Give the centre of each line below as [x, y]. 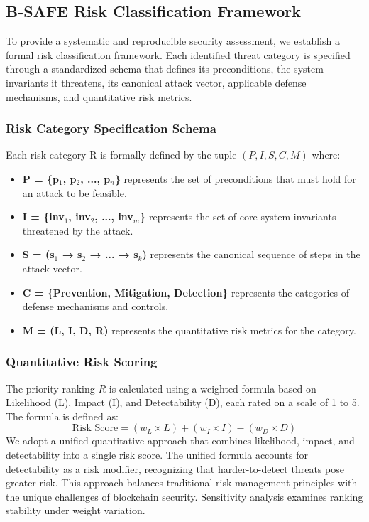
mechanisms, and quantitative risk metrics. [99, 96]
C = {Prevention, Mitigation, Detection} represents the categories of [186, 292]
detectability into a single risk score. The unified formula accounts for [157, 454]
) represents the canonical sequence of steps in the [251, 254]
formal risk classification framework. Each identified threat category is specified [178, 54]
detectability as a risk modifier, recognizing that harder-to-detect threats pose [175, 468]
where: [326, 155]
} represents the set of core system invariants [238, 217]
